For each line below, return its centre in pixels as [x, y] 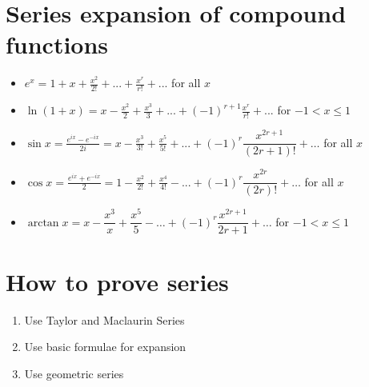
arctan [43, 223]
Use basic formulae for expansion [105, 347]
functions [57, 44]
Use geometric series [74, 373]
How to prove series [117, 281]
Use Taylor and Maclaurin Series [104, 319]
